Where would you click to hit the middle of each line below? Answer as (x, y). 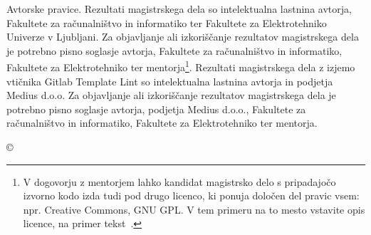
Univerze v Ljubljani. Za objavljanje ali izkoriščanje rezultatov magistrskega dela (183, 37)
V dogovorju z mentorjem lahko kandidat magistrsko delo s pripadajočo (179, 181)
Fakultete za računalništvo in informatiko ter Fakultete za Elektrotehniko (167, 22)
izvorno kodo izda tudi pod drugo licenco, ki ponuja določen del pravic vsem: (191, 195)
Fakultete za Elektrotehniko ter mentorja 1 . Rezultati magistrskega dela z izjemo (181, 66)
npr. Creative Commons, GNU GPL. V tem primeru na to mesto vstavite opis (194, 209)
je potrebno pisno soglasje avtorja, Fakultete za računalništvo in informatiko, (174, 50)
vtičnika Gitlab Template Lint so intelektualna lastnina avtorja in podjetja (170, 81)
